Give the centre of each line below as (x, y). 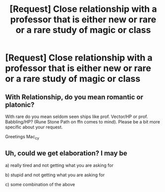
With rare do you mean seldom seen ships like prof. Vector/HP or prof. (77, 116)
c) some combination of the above (40, 184)
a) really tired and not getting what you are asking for (59, 165)
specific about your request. (34, 127)
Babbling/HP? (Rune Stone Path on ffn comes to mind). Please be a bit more (82, 122)
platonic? (20, 105)
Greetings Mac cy (22, 137)
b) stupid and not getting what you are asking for (55, 175)
